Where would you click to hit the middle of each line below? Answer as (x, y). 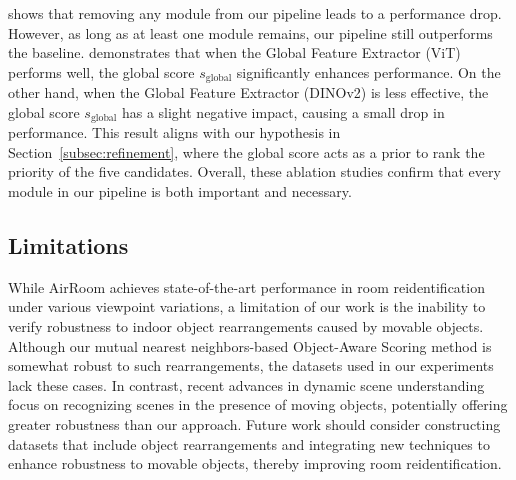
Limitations (68, 245)
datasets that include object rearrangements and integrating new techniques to (249, 443)
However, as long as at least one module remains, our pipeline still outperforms (250, 32)
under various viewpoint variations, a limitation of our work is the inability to (247, 306)
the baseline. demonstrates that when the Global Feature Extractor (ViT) (234, 52)
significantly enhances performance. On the (368, 71)
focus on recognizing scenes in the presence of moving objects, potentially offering (258, 404)
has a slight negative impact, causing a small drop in (283, 111)
